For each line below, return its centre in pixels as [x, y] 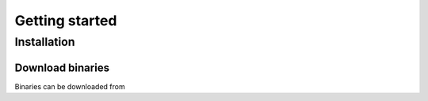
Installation [45, 42]
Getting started [66, 21]
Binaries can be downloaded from [70, 86]
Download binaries [62, 67]
